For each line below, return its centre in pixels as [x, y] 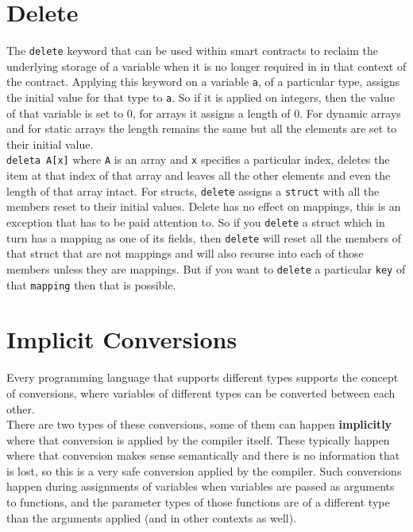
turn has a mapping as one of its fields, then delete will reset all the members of [204, 237]
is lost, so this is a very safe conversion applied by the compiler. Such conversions [204, 470]
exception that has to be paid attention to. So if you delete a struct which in [196, 221]
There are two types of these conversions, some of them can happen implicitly [199, 424]
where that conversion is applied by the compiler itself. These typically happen [198, 439]
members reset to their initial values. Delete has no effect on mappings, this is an [204, 206]
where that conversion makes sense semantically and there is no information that [203, 455]
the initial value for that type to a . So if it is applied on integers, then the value [201, 97]
